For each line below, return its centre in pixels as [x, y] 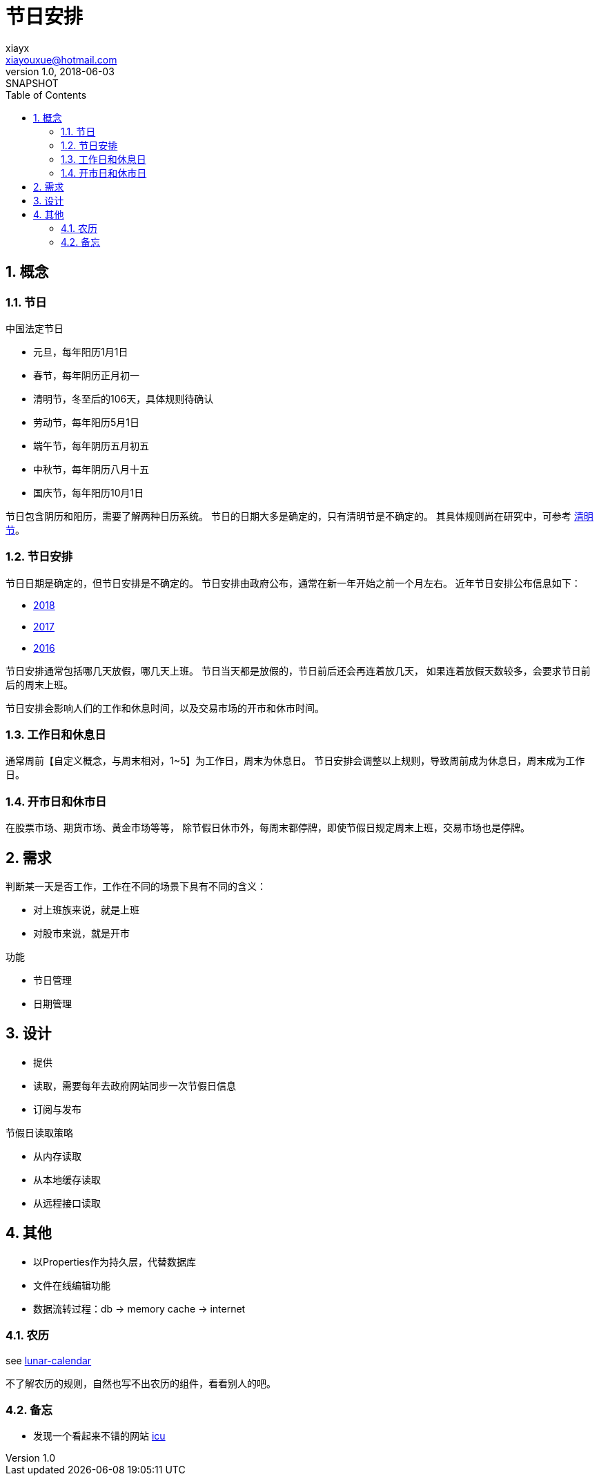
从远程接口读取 [67, 1203]
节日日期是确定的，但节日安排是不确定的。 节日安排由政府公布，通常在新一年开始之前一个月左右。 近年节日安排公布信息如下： [293, 583]
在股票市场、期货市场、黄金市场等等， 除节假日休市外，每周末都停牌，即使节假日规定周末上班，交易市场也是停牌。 [268, 828]
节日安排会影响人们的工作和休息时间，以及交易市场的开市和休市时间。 [165, 708]
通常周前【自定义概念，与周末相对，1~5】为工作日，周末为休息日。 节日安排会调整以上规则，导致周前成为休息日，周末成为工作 [295, 761]
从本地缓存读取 [67, 1179]
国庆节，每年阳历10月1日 [89, 492]
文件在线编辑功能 [72, 1285]
